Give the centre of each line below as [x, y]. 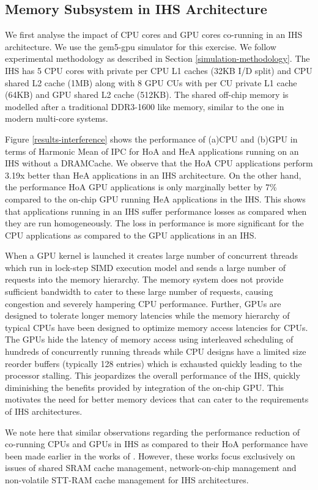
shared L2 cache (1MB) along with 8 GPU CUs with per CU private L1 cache [151, 82]
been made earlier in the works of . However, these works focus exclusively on [150, 455]
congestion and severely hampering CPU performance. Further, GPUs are [143, 303]
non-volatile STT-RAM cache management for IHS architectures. [127, 479]
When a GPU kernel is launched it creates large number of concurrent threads [152, 255]
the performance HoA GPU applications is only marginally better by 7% [141, 187]
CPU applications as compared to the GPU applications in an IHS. [131, 235]
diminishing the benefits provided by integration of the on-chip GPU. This [145, 387]
